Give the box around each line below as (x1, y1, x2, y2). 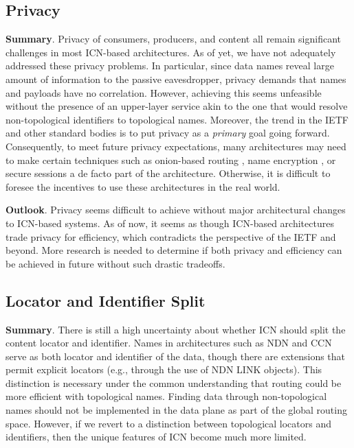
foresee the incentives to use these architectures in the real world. (5, 179, 280, 193)
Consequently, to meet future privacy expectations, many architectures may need (5, 139, 346, 153)
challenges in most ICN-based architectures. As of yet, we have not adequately (5, 45, 336, 59)
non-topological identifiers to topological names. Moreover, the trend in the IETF (5, 112, 349, 126)
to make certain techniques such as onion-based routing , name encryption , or (5, 152, 336, 167)
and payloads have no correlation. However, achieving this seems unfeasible (5, 85, 322, 99)
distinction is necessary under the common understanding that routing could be (5, 375, 342, 390)
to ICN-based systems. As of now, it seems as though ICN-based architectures (5, 215, 334, 230)
